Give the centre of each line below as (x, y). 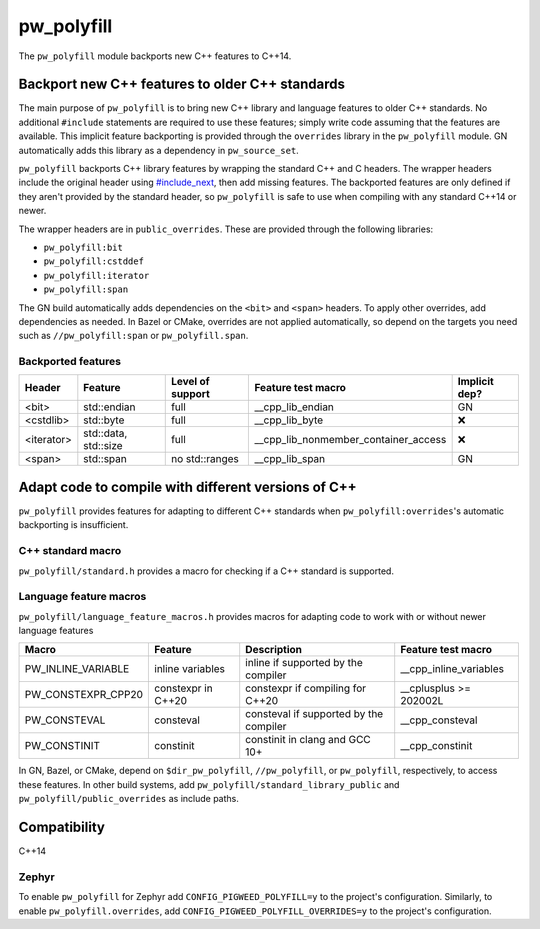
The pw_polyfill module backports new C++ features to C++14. (155, 56)
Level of (190, 382)
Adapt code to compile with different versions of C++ (187, 486)
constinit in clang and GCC (308, 740)
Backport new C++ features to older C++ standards (181, 84)
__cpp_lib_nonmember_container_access (350, 440)
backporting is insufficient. (73, 525)
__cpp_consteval (439, 720)
